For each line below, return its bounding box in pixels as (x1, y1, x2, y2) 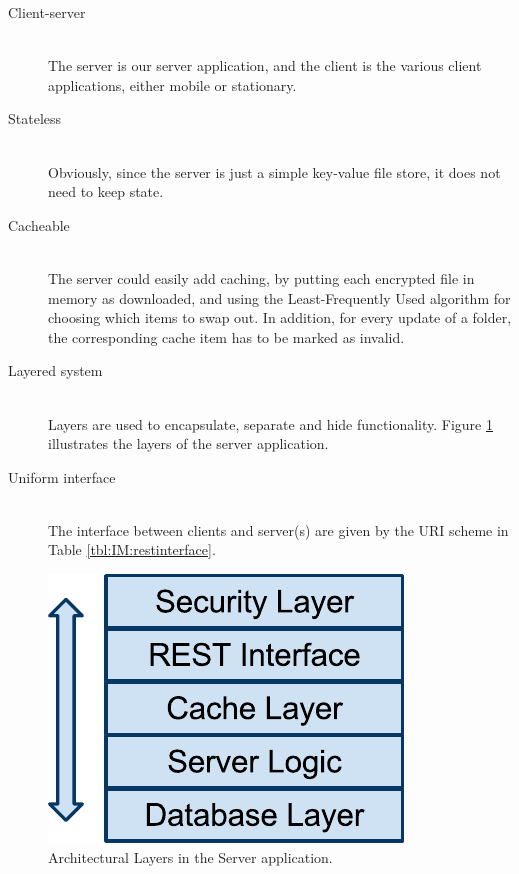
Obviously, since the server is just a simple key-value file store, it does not (48, 161, 501, 182)
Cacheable (8, 214, 70, 235)
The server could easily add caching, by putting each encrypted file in (48, 267, 475, 288)
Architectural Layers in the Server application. (48, 846, 333, 867)
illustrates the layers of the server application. (48, 433, 329, 454)
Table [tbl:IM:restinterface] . (48, 539, 216, 560)
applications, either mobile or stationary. (48, 74, 297, 95)
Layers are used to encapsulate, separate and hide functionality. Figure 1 (48, 413, 493, 434)
